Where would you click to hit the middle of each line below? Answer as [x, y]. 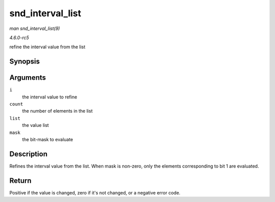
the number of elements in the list [57, 111]
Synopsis [25, 62]
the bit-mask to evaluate [48, 139]
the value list [36, 125]
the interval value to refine [50, 97]
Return [20, 180]
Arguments [28, 78]
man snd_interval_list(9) [35, 28]
